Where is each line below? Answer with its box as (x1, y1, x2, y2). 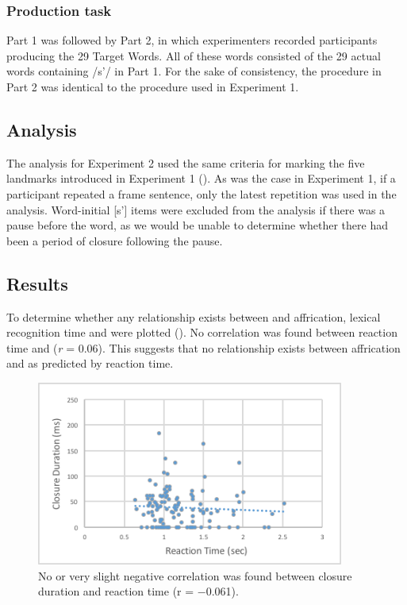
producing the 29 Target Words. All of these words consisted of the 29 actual (6, 47, 381, 64)
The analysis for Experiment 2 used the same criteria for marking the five (6, 154, 365, 171)
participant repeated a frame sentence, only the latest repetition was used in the (6, 185, 397, 202)
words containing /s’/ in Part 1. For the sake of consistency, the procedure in (6, 63, 382, 79)
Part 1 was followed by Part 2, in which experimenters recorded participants (6, 32, 378, 48)
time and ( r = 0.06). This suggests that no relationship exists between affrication (6, 339, 401, 356)
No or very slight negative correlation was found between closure (38, 567, 352, 584)
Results (6, 271, 68, 295)
